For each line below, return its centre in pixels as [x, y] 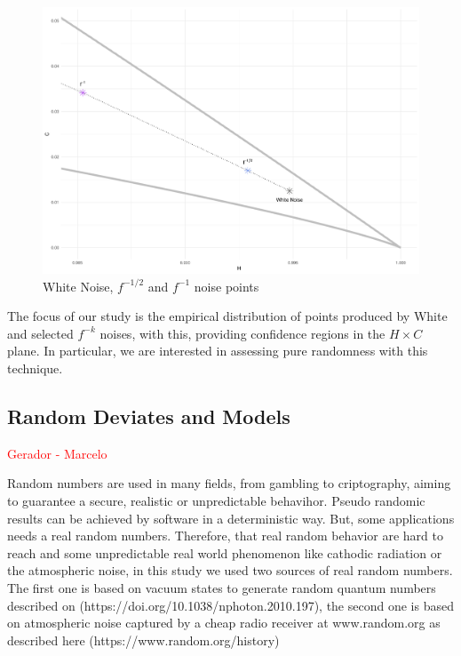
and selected [40, 333]
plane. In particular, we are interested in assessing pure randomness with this [218, 351]
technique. [35, 368]
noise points [227, 286]
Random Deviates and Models [149, 416]
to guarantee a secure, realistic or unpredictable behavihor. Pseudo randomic [216, 501]
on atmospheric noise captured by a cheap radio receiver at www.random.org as [224, 623]
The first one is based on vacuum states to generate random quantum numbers [222, 587]
